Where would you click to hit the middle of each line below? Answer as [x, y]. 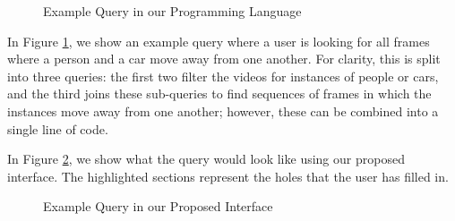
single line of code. [58, 128]
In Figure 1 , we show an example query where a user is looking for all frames [219, 41]
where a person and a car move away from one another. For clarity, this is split [224, 59]
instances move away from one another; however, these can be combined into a [223, 110]
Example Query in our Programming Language [172, 11]
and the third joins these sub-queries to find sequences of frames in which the [219, 93]
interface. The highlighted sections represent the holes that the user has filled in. [228, 176]
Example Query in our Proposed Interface [158, 206]
